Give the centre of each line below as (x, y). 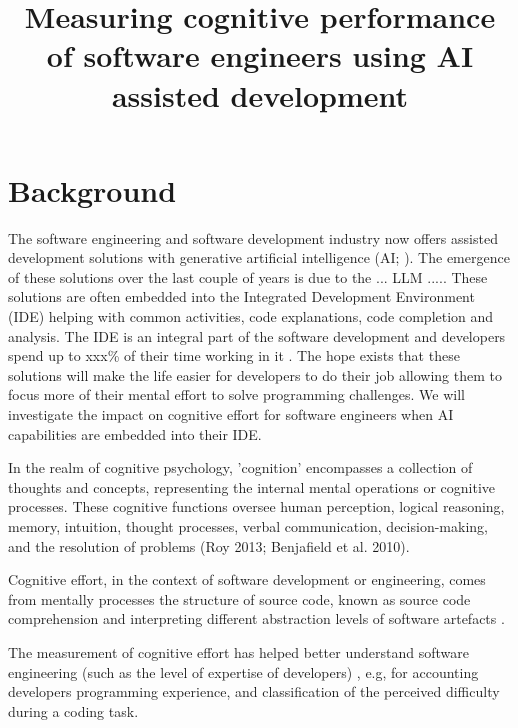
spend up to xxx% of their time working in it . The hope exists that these (234, 355)
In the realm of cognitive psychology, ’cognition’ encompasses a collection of (240, 467)
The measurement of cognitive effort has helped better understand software (238, 651)
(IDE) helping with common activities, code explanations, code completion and (251, 316)
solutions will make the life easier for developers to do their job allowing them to (255, 374)
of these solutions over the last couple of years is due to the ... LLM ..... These (248, 276)
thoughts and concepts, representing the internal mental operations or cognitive (252, 486)
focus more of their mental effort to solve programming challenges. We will (236, 394)
